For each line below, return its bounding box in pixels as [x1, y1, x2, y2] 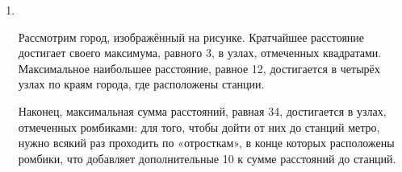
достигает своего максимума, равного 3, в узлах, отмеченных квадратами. [18, 44, 382, 61]
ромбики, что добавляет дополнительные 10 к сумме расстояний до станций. [18, 149, 396, 166]
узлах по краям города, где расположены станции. [18, 76, 265, 92]
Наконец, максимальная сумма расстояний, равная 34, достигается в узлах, [18, 102, 387, 119]
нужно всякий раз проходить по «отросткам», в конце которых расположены [18, 134, 395, 151]
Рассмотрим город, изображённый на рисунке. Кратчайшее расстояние [18, 28, 365, 45]
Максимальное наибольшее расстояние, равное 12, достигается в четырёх [18, 59, 380, 76]
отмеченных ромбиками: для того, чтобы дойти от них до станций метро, [18, 118, 380, 135]
